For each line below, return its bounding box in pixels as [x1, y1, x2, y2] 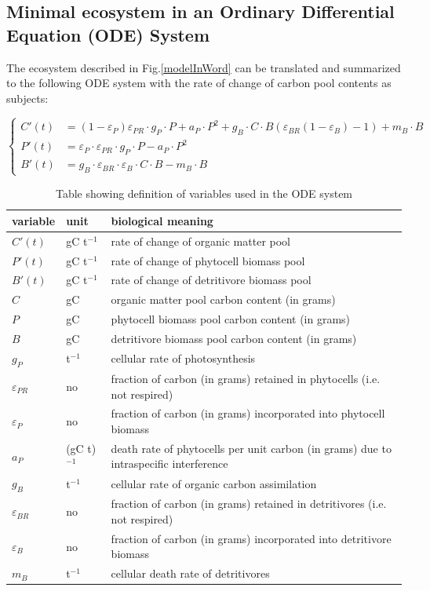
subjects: [6, 89, 49, 106]
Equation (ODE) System [6, 22, 210, 46]
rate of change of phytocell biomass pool [111, 252, 305, 268]
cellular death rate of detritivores [111, 565, 270, 582]
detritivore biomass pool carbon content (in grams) [111, 330, 357, 347]
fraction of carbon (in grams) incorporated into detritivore [111, 530, 392, 546]
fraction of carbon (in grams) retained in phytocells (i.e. [111, 370, 381, 386]
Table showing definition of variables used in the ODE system [55, 185, 353, 202]
